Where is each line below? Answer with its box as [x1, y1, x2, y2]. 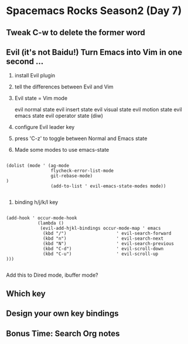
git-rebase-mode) [50, 173, 93, 179]
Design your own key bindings [6, 309, 119, 319]
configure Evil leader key [14, 124, 75, 131]
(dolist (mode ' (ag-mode [6, 163, 69, 169]
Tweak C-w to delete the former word [6, 28, 145, 38]
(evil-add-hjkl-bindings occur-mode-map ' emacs [40, 226, 161, 231]
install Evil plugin [14, 72, 56, 79]
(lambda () [37, 220, 64, 226]
